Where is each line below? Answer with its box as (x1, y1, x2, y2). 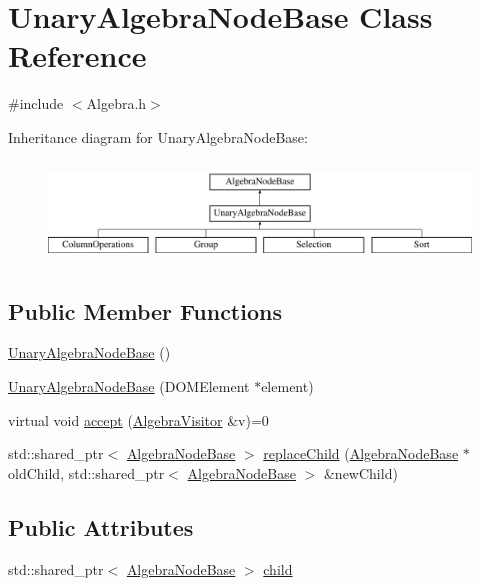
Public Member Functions (8, 295, 282, 326)
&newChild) (323, 462, 398, 483)
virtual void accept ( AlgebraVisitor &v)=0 (8, 409, 269, 430)
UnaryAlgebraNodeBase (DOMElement (8, 375, 250, 396)
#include (8, 93, 64, 114)
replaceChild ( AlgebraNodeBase (263, 443, 459, 464)
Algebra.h (86, 93, 147, 114)
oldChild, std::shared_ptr (8, 462, 165, 483)
